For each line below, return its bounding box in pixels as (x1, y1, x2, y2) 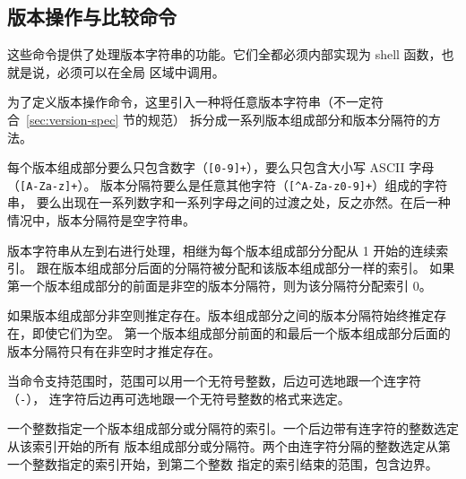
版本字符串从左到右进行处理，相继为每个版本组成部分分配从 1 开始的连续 (7, 240, 436, 259)
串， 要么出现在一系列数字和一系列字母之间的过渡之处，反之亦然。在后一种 (7, 193, 451, 212)
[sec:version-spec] (26, 109, 119, 128)
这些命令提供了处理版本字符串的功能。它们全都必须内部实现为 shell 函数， (7, 45, 442, 64)
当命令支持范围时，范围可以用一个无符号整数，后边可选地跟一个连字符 (7, 371, 421, 390)
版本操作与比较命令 (7, 3, 177, 30)
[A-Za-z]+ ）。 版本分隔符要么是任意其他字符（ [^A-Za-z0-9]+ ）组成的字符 (20, 175, 448, 194)
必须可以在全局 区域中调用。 (56, 62, 225, 81)
